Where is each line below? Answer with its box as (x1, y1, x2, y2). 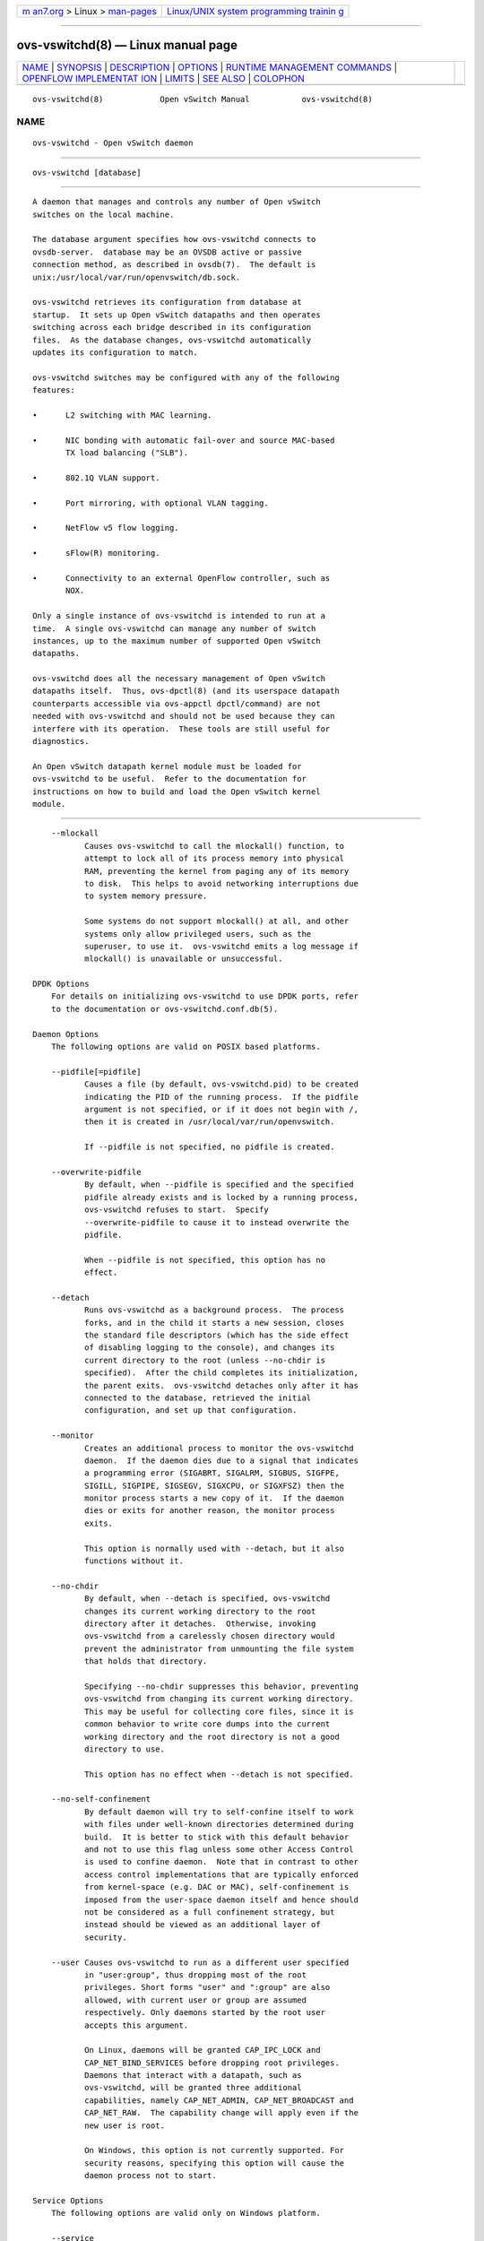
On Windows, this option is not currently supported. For (83, 2145, 345, 2156)
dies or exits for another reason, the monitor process (83, 1506, 335, 1516)
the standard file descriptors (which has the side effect (83, 1330, 350, 1340)
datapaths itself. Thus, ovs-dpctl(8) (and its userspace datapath (32, 686, 340, 697)
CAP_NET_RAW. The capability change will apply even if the (83, 2107, 359, 2118)
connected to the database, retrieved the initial (83, 1392, 312, 1403)
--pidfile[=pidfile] (50, 1067, 142, 1077)
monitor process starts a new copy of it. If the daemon (83, 1493, 345, 1503)
